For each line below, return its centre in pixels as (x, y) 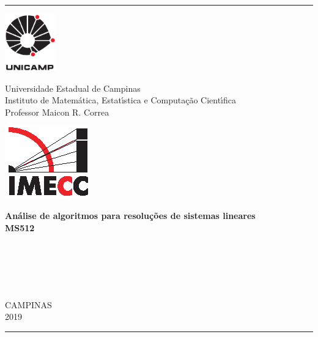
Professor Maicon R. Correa (57, 112)
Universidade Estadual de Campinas (73, 88)
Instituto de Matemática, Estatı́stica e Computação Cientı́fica (121, 100)
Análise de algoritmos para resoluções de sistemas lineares (130, 216)
